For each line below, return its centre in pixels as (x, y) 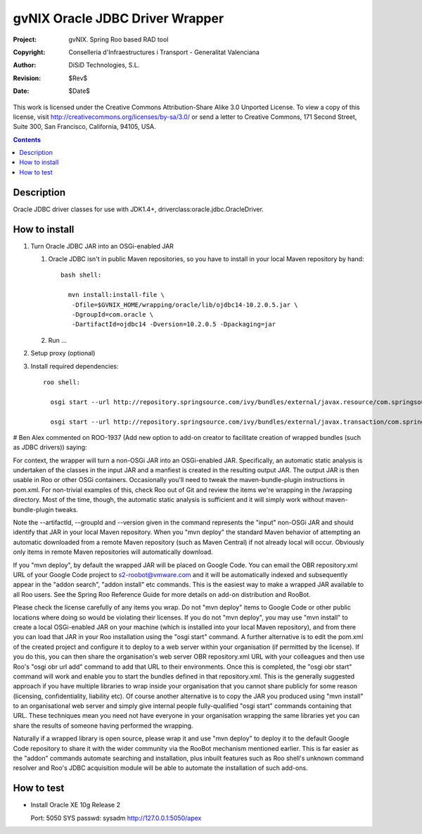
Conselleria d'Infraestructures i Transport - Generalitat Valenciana (164, 52)
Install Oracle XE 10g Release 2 (76, 805)
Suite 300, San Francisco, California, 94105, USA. (84, 127)
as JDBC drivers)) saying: (50, 448)
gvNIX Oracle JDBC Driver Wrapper (119, 18)
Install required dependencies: (75, 366)
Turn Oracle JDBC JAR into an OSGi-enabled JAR (102, 246)
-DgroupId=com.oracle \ (113, 314)
